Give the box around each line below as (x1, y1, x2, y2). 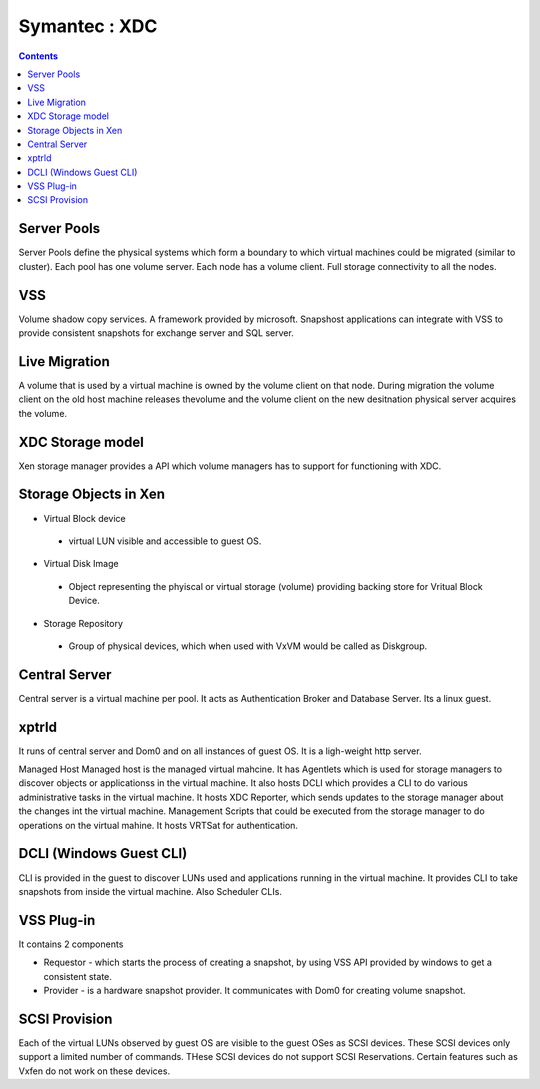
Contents (18, 50, 59, 62)
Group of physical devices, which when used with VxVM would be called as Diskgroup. (68, 640, 428, 652)
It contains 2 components (18, 938, 124, 950)
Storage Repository (43, 617, 124, 629)
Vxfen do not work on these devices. (18, 1065, 170, 1077)
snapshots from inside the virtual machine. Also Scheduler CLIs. (18, 885, 282, 897)
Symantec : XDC (18, 15, 158, 37)
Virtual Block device (43, 512, 127, 524)
